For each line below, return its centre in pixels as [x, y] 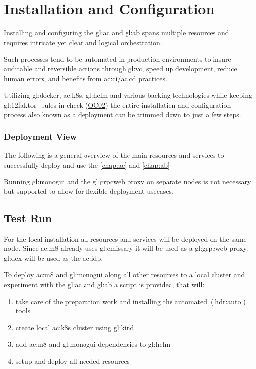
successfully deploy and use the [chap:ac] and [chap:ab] [87, 164]
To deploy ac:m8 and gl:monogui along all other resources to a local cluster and [125, 275]
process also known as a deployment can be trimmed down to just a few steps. [123, 114]
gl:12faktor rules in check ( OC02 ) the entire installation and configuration [118, 104]
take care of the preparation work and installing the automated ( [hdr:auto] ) [130, 301]
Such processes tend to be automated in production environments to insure [118, 59]
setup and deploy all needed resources [73, 361]
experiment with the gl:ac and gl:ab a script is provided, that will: [104, 284]
